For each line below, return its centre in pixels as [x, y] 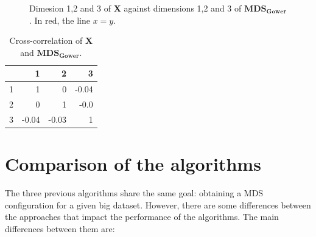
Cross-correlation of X [51, 40]
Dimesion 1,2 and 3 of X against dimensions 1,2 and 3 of [135, 8]
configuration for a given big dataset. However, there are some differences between [158, 204]
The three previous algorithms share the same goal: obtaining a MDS [134, 193]
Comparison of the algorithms [133, 164]
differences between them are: [60, 228]
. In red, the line [60, 20]
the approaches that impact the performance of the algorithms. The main [142, 217]
